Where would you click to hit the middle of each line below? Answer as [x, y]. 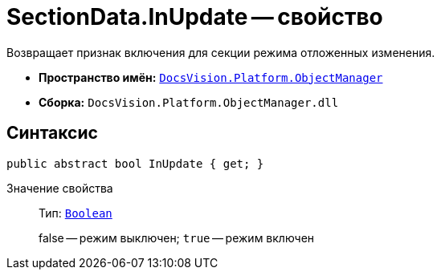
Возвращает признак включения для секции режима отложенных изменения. [221, 52]
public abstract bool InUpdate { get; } [135, 163]
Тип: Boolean [76, 213]
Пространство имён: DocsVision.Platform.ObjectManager [211, 77]
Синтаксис [52, 133]
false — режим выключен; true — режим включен [177, 237]
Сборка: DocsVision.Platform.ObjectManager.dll [189, 102]
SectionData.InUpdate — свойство [195, 17]
